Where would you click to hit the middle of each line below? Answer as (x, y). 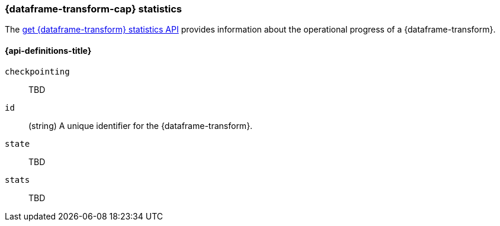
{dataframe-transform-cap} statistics (94, 9)
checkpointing (37, 71)
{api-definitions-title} (48, 50)
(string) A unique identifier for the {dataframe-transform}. (141, 125)
